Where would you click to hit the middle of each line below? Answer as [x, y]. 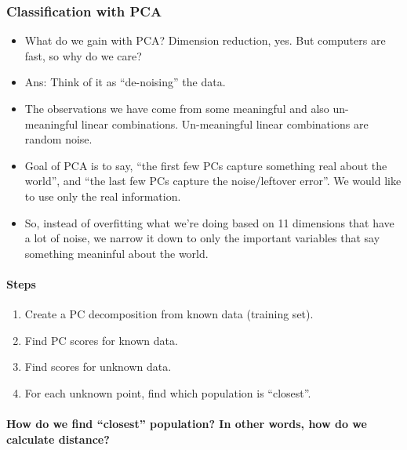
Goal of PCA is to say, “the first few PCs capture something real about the [206, 165]
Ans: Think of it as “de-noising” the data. [125, 82]
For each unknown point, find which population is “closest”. [168, 392]
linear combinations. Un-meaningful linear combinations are [225, 123]
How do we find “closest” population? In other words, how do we [187, 424]
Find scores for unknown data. [98, 367]
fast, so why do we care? [83, 55]
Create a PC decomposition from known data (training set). [169, 314]
